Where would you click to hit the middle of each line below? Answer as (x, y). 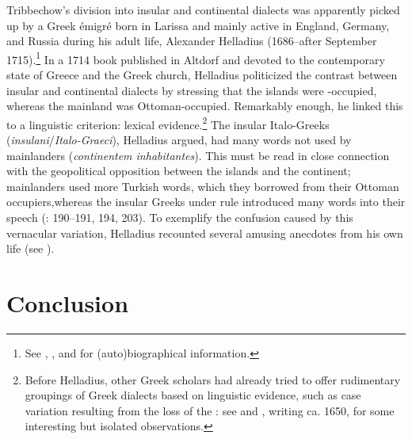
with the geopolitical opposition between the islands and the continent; (179, 171)
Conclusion (68, 303)
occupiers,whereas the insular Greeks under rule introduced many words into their (206, 202)
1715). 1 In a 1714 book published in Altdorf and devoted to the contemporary (196, 58)
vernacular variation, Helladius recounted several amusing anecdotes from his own (205, 233)
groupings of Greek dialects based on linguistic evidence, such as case (193, 395)
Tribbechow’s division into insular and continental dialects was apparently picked (203, 10)
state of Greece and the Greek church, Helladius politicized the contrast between (202, 75)
